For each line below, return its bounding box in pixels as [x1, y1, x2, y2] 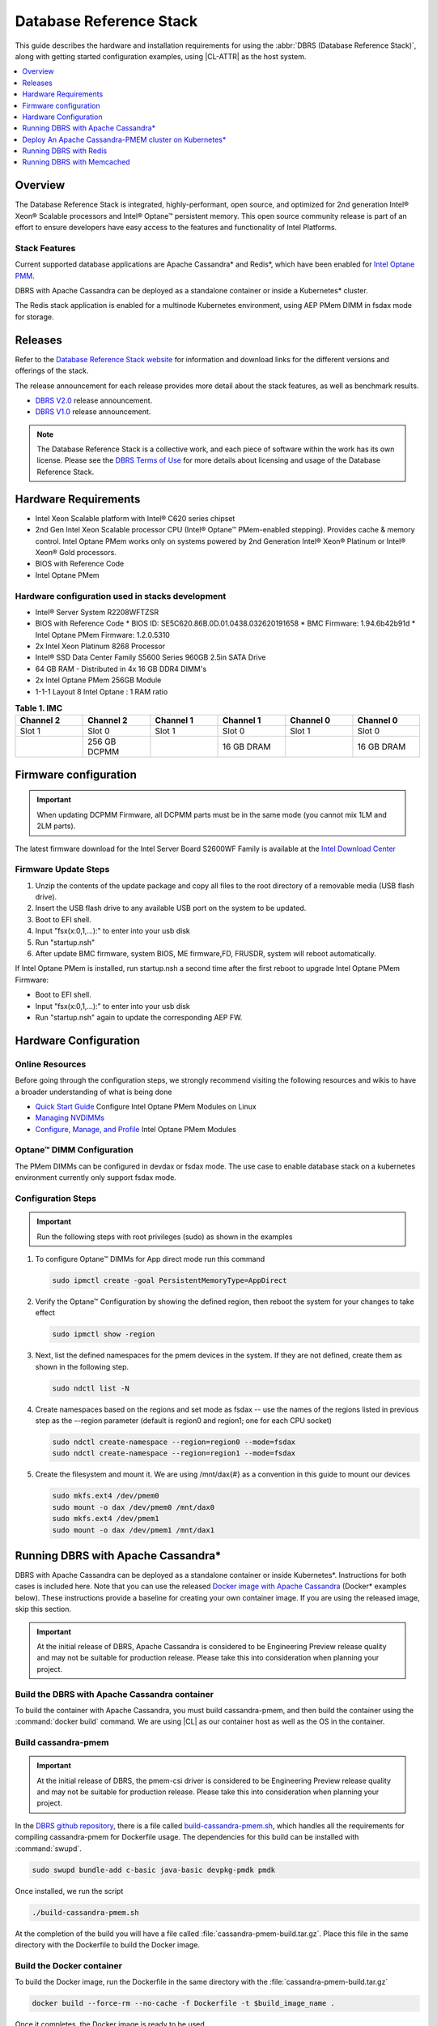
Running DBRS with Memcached [22, 157, 130, 167]
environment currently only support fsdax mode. [15, 1173, 177, 1182]
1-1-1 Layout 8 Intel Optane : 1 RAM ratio [35, 686, 168, 696]
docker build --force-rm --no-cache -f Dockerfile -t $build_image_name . [32, 1998, 336, 2008]
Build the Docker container [15, 1960, 123, 1971]
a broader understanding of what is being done [15, 1087, 172, 1096]
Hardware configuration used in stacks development [15, 590, 227, 601]
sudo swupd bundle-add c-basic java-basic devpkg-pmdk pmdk [32, 1865, 276, 1874]
